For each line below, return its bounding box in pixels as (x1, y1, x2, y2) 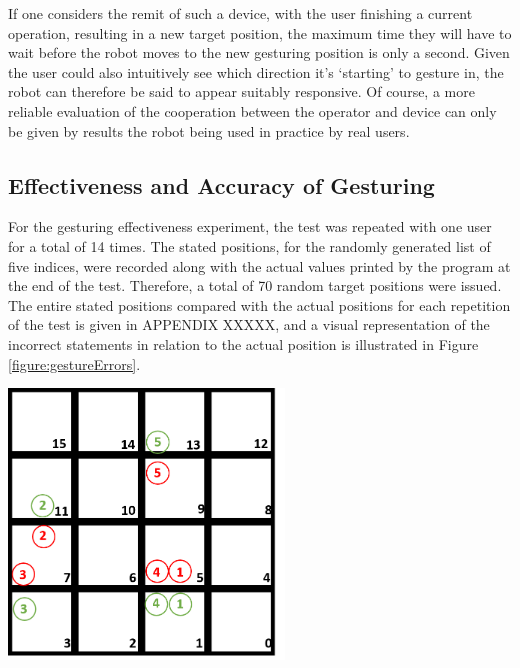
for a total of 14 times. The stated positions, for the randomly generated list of (8, 235, 491, 256)
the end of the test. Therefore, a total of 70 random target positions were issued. (8, 275, 502, 296)
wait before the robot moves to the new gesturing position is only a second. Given (8, 42, 510, 63)
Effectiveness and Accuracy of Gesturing (8, 169, 435, 200)
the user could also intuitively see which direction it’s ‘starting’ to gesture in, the (8, 61, 504, 82)
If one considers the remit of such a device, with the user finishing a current (8, 3, 473, 23)
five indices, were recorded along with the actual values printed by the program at (8, 255, 511, 276)
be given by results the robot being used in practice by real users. (8, 120, 410, 141)
